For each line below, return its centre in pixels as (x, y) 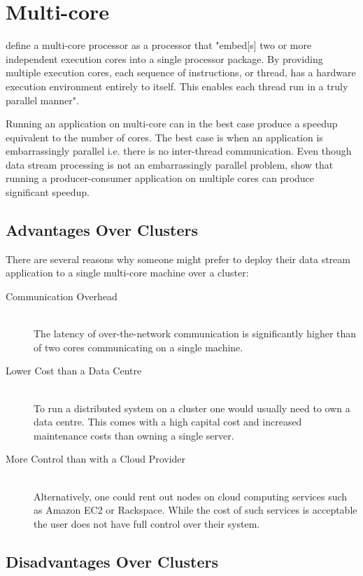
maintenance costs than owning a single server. (134, 435)
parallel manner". (42, 100)
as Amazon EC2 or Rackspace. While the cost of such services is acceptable (195, 510)
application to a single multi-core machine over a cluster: (127, 273)
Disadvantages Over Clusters (112, 561)
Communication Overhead (62, 296)
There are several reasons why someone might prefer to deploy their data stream (178, 259)
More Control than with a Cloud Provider (96, 459)
